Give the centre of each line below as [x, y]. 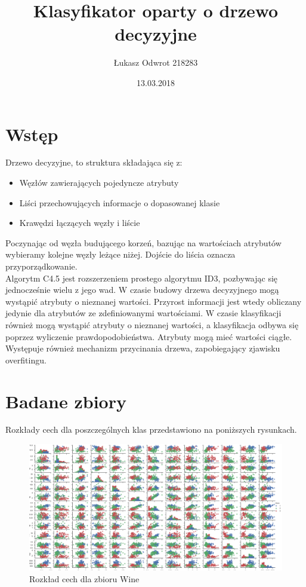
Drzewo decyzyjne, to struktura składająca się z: [94, 162]
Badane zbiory [66, 401]
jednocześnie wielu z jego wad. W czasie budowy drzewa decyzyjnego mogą [142, 290]
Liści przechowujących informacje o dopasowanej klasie [120, 202]
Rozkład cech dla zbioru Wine [84, 578]
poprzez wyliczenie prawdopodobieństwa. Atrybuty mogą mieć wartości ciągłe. [149, 336]
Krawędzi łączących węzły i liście [80, 223]
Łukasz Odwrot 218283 [156, 62]
